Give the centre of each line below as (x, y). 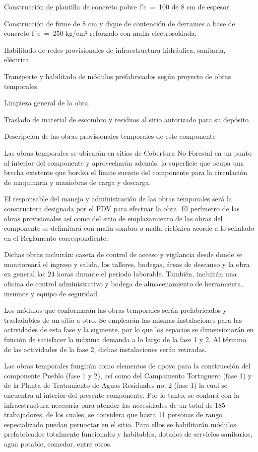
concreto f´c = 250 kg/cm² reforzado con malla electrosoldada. (100, 33)
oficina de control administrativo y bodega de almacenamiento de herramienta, (124, 284)
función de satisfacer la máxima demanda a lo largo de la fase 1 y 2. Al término (125, 339)
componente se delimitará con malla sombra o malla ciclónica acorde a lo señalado (129, 228)
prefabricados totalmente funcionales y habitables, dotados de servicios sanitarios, (128, 434)
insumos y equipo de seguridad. (52, 293)
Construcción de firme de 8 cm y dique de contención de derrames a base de (120, 23)
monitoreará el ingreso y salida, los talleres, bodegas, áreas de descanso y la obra (127, 264)
